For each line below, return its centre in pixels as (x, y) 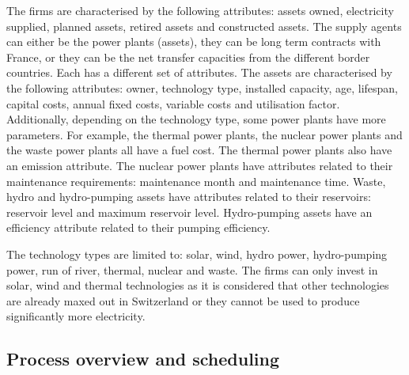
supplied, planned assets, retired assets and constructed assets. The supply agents (204, 26)
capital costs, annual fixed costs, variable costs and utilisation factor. (173, 103)
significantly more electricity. (76, 316)
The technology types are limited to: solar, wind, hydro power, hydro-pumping (197, 254)
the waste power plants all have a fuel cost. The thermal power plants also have (199, 150)
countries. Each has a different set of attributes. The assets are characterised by (199, 72)
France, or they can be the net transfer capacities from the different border (188, 57)
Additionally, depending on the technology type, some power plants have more (196, 119)
